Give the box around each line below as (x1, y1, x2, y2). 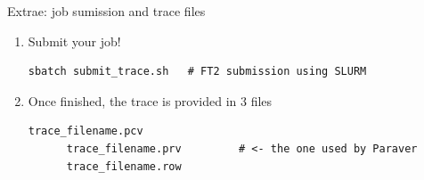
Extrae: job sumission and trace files (7, 2, 206, 20)
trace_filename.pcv (28, 125, 143, 138)
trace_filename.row (66, 160, 182, 173)
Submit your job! (28, 31, 121, 50)
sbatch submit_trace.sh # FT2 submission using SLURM (28, 65, 367, 78)
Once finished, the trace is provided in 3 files (28, 91, 273, 110)
